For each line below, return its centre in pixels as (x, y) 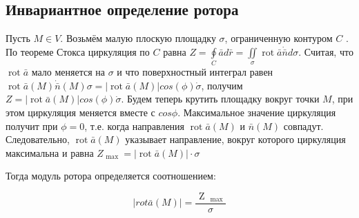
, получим (222, 85)
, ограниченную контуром (279, 38)
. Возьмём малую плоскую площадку (138, 38)
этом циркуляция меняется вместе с (80, 112)
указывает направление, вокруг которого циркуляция (235, 139)
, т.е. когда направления (135, 126)
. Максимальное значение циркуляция (257, 112)
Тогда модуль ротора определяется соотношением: (111, 176)
